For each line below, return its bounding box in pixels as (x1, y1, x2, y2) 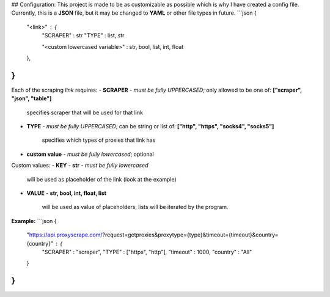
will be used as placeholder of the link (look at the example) (26, 175, 177, 183)
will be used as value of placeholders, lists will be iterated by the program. (42, 204, 229, 211)
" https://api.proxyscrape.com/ (26, 231, 103, 238)
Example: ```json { (11, 217, 57, 224)
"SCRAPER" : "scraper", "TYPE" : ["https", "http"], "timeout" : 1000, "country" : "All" (42, 248, 252, 255)
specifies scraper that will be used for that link (26, 109, 144, 116)
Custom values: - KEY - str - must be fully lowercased (11, 162, 148, 169)
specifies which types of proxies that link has (42, 136, 156, 144)
